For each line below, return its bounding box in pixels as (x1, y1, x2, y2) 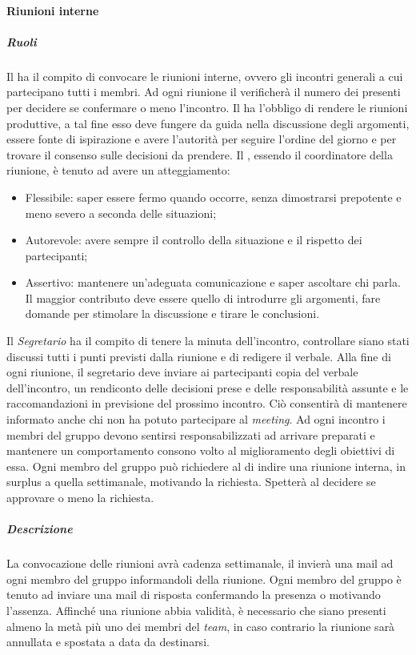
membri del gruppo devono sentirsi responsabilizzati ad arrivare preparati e (6, 426, 375, 443)
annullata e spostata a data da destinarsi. (6, 633, 210, 650)
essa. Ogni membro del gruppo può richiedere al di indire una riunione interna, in (6, 457, 406, 474)
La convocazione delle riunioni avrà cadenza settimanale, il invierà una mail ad (6, 555, 394, 572)
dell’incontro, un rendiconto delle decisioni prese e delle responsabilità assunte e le (6, 379, 409, 396)
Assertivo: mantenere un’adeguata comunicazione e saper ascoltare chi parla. (25, 274, 401, 291)
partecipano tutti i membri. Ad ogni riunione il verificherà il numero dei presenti (6, 83, 401, 100)
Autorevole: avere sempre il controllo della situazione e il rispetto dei (25, 231, 362, 248)
